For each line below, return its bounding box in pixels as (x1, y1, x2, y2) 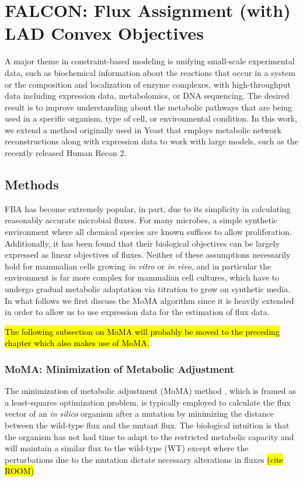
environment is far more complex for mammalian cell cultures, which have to (5, 271, 280, 283)
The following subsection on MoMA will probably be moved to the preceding (5, 325, 280, 337)
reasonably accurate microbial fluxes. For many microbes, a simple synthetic (5, 214, 278, 226)
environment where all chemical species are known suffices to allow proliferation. (5, 226, 292, 238)
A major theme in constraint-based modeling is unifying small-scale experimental (5, 55, 295, 67)
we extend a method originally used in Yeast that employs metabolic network (5, 123, 281, 136)
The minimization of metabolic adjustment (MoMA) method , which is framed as (5, 385, 296, 397)
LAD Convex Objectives (5, 21, 204, 45)
